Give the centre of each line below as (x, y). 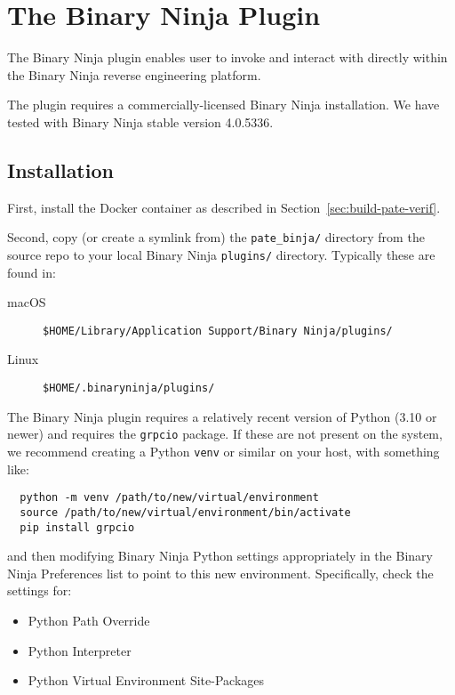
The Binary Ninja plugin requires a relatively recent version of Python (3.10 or (222, 416)
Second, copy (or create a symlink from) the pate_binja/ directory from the (216, 237)
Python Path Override (89, 620)
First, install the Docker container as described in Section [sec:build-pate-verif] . (224, 207)
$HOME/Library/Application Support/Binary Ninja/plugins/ (218, 331)
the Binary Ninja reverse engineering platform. (134, 74)
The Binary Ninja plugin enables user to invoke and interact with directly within (227, 57)
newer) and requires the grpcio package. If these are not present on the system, (225, 434)
